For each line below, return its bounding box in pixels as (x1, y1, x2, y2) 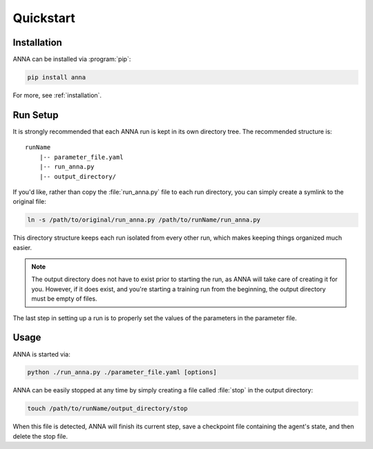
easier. (12, 243, 32, 251)
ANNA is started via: (12, 350, 70, 359)
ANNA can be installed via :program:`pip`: (12, 55, 131, 64)
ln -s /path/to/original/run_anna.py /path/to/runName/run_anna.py (27, 216, 261, 224)
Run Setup (12, 109, 59, 121)
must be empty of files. (31, 294, 97, 303)
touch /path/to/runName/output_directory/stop (27, 405, 188, 412)
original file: (12, 198, 46, 206)
